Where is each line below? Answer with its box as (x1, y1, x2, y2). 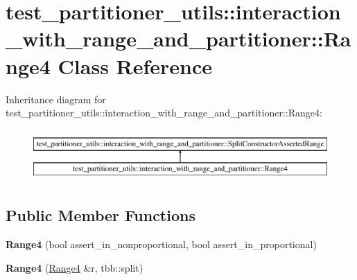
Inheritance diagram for (6, 91, 106, 106)
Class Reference (58, 51, 213, 80)
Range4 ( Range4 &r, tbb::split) (6, 260, 143, 274)
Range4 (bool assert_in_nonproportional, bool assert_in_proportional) (6, 237, 317, 252)
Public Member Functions (6, 204, 195, 226)
